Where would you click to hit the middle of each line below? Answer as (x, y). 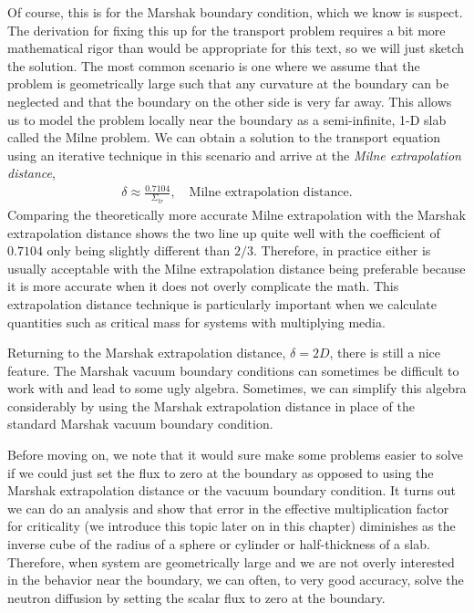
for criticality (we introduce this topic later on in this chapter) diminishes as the (232, 526)
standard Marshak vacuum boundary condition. (140, 424)
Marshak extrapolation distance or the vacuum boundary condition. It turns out (232, 490)
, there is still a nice (385, 353)
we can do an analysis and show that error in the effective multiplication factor (228, 508)
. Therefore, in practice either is (342, 250)
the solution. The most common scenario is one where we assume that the (214, 65)
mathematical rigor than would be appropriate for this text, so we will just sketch (236, 48)
